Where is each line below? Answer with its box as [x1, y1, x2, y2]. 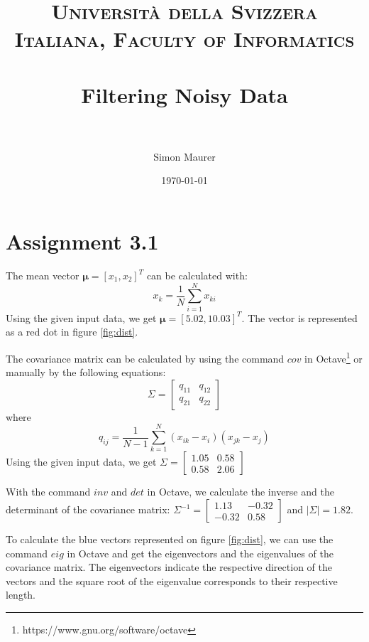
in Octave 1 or [304, 348, 363, 365]
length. [6, 587, 36, 602]
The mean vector [6, 268, 79, 282]
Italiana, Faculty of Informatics [14, 24, 355, 53]
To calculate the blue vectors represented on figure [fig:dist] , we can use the [6, 532, 334, 547]
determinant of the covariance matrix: [6, 502, 170, 517]
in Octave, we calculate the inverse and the [147, 484, 334, 499]
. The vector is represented [241, 310, 358, 325]
